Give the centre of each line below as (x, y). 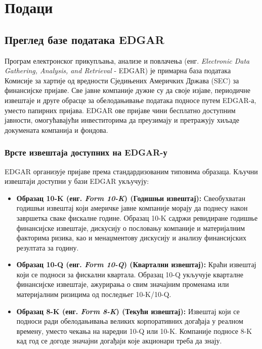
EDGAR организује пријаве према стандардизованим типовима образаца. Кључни (131, 171)
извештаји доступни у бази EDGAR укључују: (77, 181)
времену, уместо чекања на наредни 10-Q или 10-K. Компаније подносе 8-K (134, 331)
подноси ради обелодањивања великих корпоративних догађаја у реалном (130, 321)
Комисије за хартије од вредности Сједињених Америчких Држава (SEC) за (122, 80)
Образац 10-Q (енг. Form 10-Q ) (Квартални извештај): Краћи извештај (136, 264)
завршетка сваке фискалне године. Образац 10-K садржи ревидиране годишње (137, 217)
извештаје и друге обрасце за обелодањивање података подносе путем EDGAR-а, (130, 100)
